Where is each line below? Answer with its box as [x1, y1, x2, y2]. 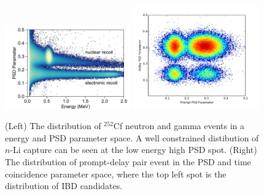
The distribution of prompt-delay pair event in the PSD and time [5, 155, 251, 168]
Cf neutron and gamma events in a [113, 119, 245, 132]
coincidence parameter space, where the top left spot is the [5, 167, 227, 180]
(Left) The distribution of [5, 119, 101, 132]
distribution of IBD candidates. [5, 179, 123, 192]
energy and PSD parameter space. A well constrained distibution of [5, 131, 259, 144]
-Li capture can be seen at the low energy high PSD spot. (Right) [10, 143, 257, 156]
